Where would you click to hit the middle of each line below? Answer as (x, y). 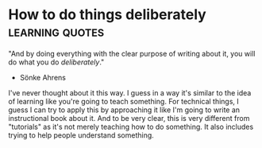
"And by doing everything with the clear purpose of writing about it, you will (132, 53)
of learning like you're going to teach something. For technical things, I (124, 101)
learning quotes (56, 31)
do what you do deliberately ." (56, 62)
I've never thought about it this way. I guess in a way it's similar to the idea (130, 92)
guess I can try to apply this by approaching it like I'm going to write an (124, 110)
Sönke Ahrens (42, 77)
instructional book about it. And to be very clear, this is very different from (129, 118)
